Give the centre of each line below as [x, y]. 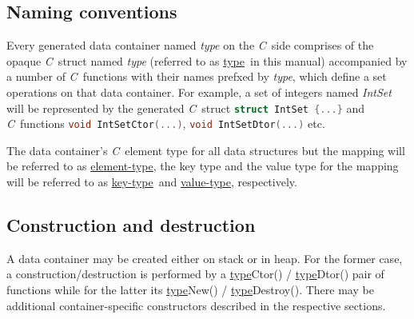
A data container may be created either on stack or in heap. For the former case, [205, 258]
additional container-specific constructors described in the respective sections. [196, 305]
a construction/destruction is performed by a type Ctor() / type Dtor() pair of [195, 274]
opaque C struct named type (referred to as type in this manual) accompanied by [207, 60]
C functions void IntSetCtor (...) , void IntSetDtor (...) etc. [166, 124]
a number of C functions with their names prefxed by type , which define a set [197, 76]
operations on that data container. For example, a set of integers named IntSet [199, 92]
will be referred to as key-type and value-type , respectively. [152, 182]
